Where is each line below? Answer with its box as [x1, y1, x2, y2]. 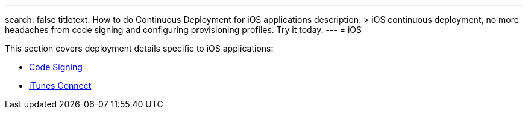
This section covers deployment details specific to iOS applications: [5, 43, 274, 53]
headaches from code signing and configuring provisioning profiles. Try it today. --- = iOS [5, 25, 362, 35]
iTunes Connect [29, 80, 92, 91]
